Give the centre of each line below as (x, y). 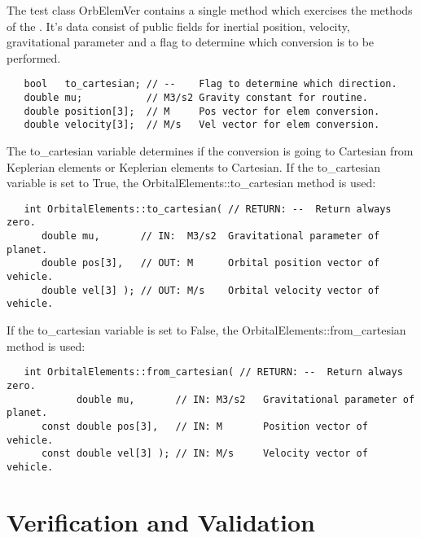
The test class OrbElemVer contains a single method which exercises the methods (210, 10)
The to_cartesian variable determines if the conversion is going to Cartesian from (210, 151)
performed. (34, 57)
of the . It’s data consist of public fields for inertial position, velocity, (178, 26)
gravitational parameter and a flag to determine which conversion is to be (191, 42)
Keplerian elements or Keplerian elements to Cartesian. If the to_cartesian (193, 166)
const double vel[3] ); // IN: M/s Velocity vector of (204, 454)
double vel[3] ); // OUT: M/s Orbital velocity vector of (210, 290)
